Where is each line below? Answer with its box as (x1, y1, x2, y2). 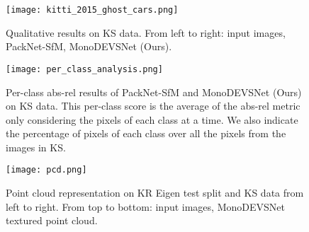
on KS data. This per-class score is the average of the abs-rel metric (6, 98, 300, 113)
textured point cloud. (6, 213, 98, 228)
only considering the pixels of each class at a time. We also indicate (6, 112, 298, 127)
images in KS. (6, 139, 66, 154)
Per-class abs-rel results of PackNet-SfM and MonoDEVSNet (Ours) (6, 84, 302, 99)
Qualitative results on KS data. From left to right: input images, (6, 25, 286, 40)
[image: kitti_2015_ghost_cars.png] (6, 5, 179, 15)
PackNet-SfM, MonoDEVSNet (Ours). (6, 39, 172, 54)
